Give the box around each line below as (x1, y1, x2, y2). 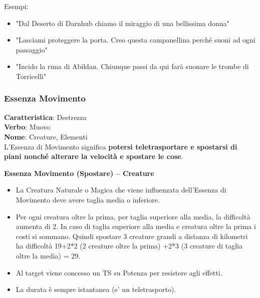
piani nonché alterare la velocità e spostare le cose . (4, 151, 183, 161)
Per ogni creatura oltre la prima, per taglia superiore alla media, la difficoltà (16, 211, 250, 221)
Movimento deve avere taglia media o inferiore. (16, 194, 160, 204)
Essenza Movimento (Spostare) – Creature (4, 167, 154, 178)
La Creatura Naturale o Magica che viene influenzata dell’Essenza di (16, 184, 226, 195)
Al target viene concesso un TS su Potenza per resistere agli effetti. (16, 267, 222, 277)
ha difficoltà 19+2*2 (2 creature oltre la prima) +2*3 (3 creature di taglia (16, 240, 242, 251)
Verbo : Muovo (4, 121, 51, 132)
